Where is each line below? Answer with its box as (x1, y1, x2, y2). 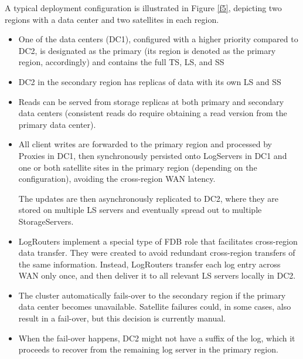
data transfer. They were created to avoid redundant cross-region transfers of (18, 246, 295, 259)
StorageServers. (18, 215, 74, 227)
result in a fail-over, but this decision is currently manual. (18, 312, 226, 324)
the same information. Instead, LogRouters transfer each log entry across (18, 258, 281, 270)
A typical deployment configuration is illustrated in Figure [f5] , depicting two (5, 2, 282, 13)
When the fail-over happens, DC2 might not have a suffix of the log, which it (18, 331, 295, 344)
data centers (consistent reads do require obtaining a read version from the (18, 107, 287, 119)
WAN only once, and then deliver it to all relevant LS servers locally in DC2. (18, 269, 296, 282)
